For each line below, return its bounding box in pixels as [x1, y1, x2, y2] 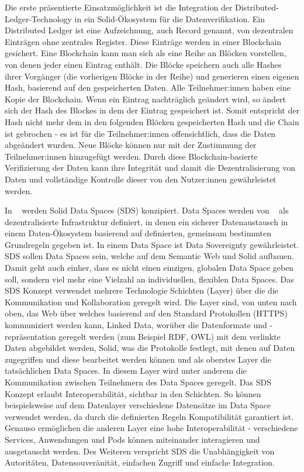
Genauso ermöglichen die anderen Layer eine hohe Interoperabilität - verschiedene [5, 422, 298, 434]
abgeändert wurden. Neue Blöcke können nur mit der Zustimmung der [5, 139, 257, 151]
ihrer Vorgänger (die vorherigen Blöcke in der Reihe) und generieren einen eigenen [5, 70, 299, 82]
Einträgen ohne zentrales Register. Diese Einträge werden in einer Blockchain [5, 35, 282, 47]
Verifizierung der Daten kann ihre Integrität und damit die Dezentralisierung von [5, 161, 296, 174]
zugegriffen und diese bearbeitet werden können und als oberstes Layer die [5, 353, 271, 365]
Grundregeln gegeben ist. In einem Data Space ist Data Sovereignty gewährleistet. [5, 238, 299, 250]
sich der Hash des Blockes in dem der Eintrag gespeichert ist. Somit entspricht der [5, 104, 299, 116]
